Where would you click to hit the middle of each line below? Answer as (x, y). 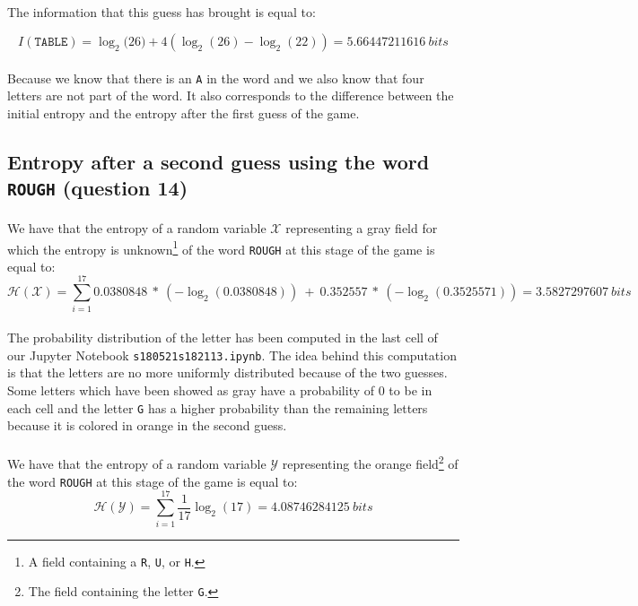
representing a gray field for (362, 227)
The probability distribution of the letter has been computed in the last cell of (223, 338)
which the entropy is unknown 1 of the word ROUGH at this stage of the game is (221, 247)
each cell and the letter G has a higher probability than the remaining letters (218, 407)
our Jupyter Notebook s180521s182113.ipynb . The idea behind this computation (232, 355)
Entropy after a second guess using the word (218, 162)
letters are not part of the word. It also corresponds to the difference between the (231, 95)
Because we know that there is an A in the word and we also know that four (216, 78)
